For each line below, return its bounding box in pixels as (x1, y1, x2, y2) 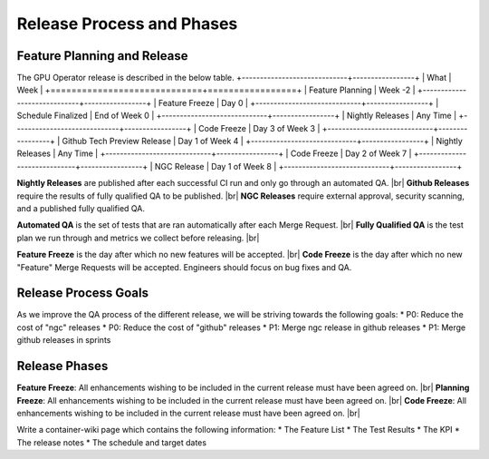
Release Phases (16, 358, 109, 374)
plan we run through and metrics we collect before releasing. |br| (16, 232, 260, 243)
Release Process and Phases (16, 14, 238, 34)
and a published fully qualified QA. (16, 202, 145, 213)
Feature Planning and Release (16, 48, 188, 63)
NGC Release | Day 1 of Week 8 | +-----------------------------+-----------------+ (154, 161, 463, 171)
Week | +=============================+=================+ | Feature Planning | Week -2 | (16, 84, 416, 95)
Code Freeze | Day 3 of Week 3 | (197, 122, 321, 133)
